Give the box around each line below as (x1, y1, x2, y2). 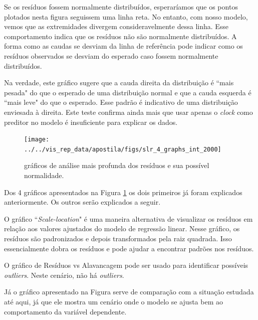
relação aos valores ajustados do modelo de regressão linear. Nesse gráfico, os (4, 223, 240, 234)
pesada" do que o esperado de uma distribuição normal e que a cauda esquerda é (4, 87, 251, 97)
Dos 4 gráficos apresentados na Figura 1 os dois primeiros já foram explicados (4, 187, 242, 197)
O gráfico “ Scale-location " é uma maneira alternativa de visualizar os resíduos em (4, 213, 253, 224)
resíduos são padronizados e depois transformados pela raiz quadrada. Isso (4, 233, 232, 243)
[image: (24, 136, 50, 143)
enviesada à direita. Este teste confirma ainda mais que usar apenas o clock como (4, 106, 253, 117)
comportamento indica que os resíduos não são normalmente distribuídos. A (4, 31, 237, 41)
